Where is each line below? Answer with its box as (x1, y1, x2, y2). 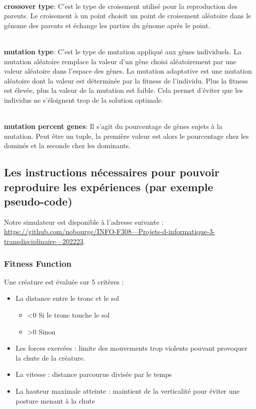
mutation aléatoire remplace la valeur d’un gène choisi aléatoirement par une (4, 56, 237, 66)
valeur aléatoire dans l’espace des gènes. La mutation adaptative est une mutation (4, 66, 252, 76)
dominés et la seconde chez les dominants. (4, 140, 131, 151)
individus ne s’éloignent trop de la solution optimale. (4, 94, 164, 105)
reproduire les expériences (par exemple (4, 179, 213, 194)
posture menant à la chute (15, 395, 95, 406)
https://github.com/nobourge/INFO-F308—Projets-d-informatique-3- (4, 226, 215, 237)
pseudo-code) (4, 194, 73, 209)
